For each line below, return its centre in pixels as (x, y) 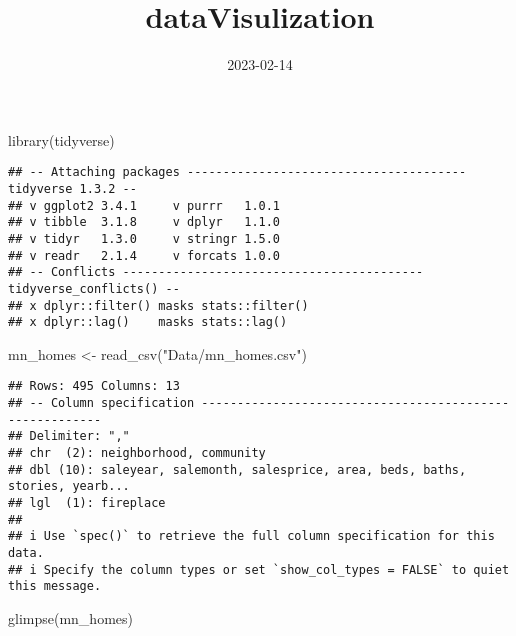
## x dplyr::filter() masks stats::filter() (158, 305)
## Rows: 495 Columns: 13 (94, 386)
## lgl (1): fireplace (87, 503)
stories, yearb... (69, 486)
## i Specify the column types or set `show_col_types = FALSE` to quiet (259, 569)
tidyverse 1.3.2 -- (72, 188)
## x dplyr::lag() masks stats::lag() (148, 322)
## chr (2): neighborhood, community (137, 453)
